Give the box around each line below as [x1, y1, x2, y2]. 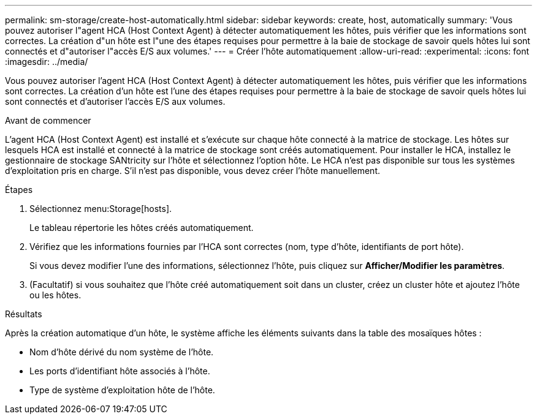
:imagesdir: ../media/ [5, 56, 88, 67]
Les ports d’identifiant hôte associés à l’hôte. [29, 366, 210, 376]
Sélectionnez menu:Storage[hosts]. [29, 203, 172, 214]
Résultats [5, 309, 42, 319]
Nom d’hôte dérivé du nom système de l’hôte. [29, 347, 214, 357]
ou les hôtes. [29, 290, 82, 300]
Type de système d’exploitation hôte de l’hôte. [29, 385, 215, 395]
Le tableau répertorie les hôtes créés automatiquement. [29, 222, 254, 233]
